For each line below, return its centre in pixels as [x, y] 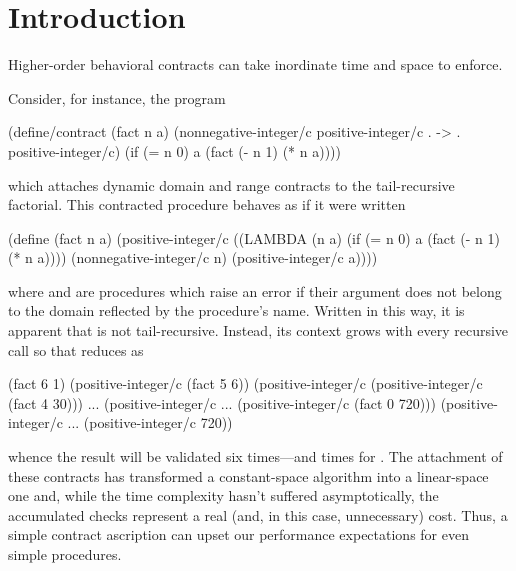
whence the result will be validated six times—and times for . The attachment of [255, 456]
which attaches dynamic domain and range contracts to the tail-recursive [231, 184]
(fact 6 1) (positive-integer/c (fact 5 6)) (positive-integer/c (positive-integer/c [245, 383]
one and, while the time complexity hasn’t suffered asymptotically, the [223, 495]
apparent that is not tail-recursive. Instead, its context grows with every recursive [258, 330]
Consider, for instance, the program [117, 97]
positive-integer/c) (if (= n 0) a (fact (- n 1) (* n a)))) [174, 150]
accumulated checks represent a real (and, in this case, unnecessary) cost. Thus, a [258, 514]
